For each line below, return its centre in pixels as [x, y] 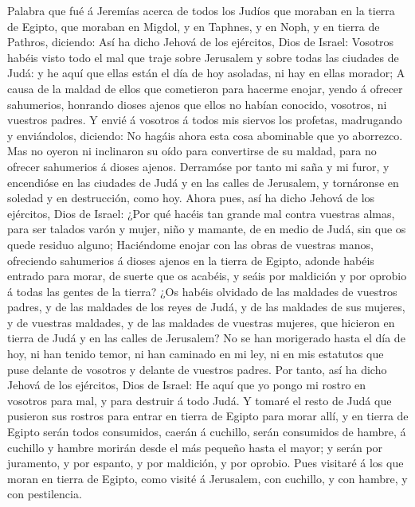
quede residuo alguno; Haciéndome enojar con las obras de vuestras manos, [190, 244]
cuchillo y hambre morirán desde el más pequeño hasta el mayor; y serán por [195, 447]
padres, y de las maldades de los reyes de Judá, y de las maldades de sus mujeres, [206, 307]
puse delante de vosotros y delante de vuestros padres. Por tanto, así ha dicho [197, 369]
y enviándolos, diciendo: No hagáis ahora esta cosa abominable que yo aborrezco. [205, 135]
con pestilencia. [45, 494]
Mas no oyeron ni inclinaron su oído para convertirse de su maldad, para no [192, 151]
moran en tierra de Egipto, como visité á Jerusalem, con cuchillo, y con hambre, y [207, 478]
